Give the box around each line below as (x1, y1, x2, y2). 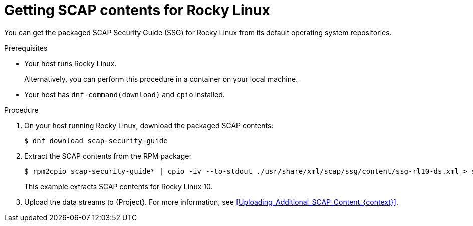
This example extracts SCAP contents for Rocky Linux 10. (24, 182, 213, 191)
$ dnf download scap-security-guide (24, 136, 168, 145)
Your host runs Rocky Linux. (24, 59, 117, 68)
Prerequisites (4, 43, 48, 52)
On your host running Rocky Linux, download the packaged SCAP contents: (24, 121, 274, 130)
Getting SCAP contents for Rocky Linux (4, 2, 270, 19)
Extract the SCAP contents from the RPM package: (24, 151, 191, 160)
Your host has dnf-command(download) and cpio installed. (24, 90, 225, 99)
